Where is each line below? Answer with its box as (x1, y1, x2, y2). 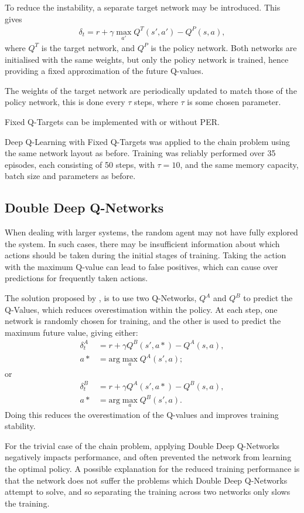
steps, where (134, 96, 178, 108)
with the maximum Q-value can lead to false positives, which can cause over (5, 260, 278, 272)
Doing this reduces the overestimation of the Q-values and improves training (5, 408, 279, 420)
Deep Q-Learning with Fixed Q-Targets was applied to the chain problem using (5, 135, 291, 147)
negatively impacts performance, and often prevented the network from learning (5, 451, 292, 463)
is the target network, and (41, 41, 135, 53)
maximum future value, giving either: (5, 326, 138, 338)
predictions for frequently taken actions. (5, 272, 148, 284)
